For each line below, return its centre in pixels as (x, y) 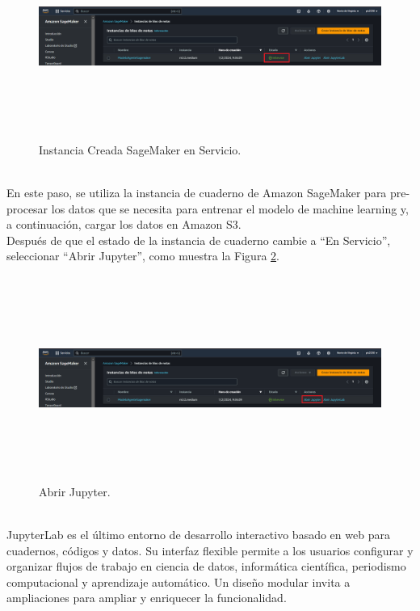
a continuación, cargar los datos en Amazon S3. (124, 224)
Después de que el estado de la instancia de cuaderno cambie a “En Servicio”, (199, 240)
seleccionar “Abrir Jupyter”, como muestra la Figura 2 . (143, 256)
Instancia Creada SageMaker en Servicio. (140, 149)
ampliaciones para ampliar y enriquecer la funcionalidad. (147, 598)
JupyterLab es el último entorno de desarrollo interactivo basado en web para (198, 534)
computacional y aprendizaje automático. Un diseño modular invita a (178, 582)
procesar (27, 208)
